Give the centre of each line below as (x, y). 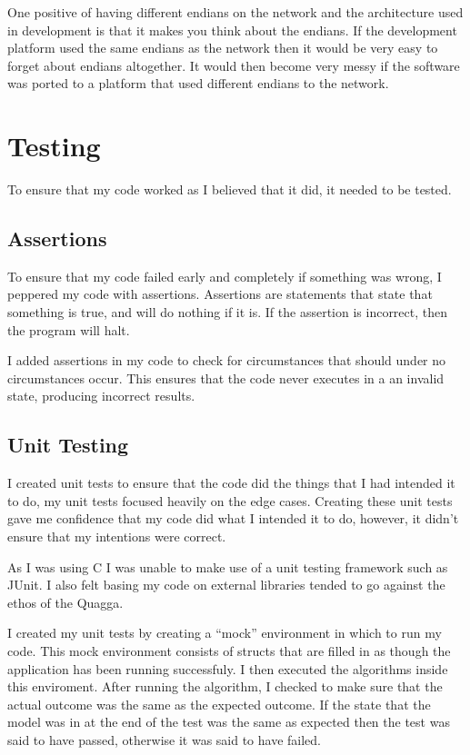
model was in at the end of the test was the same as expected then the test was (229, 722)
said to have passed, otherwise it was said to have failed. (165, 739)
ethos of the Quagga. (65, 602)
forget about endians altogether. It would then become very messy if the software (234, 65)
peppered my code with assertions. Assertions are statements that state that (220, 294)
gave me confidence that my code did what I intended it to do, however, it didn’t (233, 518)
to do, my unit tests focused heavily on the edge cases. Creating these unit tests (230, 500)
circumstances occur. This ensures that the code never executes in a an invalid (226, 377)
